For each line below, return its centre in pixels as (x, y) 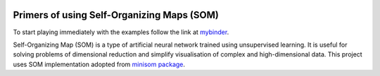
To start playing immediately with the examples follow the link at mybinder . (121, 32)
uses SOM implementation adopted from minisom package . (99, 64)
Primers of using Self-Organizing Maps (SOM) (116, 15)
